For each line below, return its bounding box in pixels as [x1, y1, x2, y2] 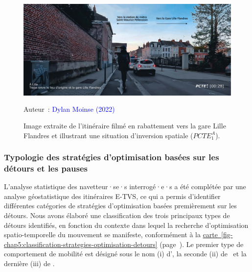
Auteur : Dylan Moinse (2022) [23, 104, 115, 114]
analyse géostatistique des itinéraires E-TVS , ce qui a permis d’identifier [4, 191, 221, 201]
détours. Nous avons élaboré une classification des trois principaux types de [4, 210, 230, 221]
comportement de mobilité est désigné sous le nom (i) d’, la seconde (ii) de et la [4, 248, 247, 259]
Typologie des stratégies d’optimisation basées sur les [4, 151, 219, 163]
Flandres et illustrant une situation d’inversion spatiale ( [23, 130, 193, 140]
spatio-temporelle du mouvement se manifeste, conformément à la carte [4, 229, 218, 240]
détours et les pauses [4, 162, 88, 174]
